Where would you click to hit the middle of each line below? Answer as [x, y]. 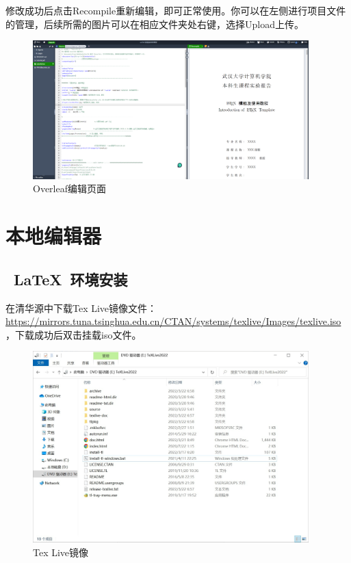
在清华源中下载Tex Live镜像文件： [81, 307]
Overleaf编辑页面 [69, 188]
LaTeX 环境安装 [71, 279]
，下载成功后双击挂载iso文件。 [74, 334]
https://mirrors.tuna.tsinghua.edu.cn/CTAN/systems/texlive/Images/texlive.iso [173, 321]
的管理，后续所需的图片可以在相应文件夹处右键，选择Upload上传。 [155, 24]
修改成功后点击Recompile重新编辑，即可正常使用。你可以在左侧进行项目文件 [176, 10]
